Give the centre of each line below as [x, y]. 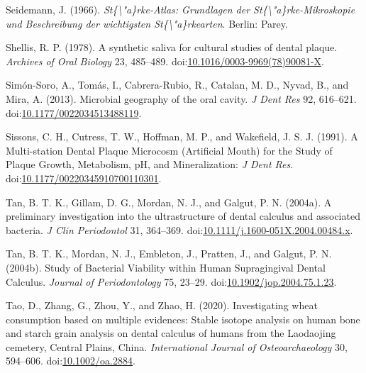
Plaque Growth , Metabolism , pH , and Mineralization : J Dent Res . [150, 164]
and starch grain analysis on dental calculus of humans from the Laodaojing [171, 333]
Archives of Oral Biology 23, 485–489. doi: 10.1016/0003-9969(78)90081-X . [165, 61]
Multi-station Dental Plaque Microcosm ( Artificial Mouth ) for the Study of [169, 150]
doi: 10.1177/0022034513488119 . [74, 112]
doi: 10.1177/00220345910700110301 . [84, 178]
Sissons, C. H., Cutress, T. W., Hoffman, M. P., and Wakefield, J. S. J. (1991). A [182, 137]
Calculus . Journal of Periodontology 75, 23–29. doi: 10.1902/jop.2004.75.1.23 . [171, 281]
